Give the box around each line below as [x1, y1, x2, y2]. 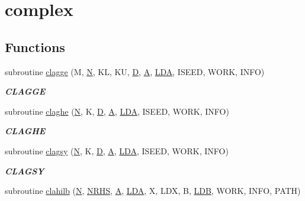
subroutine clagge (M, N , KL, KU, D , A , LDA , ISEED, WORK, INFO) [5, 65, 265, 77]
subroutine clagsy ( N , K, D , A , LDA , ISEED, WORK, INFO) [5, 144, 229, 157]
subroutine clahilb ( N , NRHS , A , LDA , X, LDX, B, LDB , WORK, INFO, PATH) [5, 184, 301, 197]
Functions [5, 37, 65, 56]
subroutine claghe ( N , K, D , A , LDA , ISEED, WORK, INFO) [5, 105, 229, 117]
